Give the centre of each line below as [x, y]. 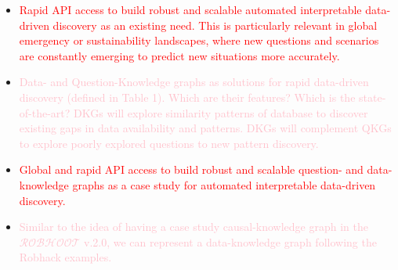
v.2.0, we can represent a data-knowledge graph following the [230, 241]
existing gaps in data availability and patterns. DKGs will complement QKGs [205, 128]
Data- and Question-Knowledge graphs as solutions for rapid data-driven [194, 82]
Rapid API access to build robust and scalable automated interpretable [190, 9]
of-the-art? [45, 112]
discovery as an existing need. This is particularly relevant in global [215, 25]
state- [373, 97]
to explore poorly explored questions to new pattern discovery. [169, 143]
